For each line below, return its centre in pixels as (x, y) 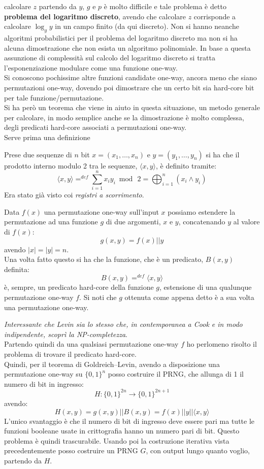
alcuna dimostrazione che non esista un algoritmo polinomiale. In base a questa (127, 47)
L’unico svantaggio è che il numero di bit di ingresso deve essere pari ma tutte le (129, 421)
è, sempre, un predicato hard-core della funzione (79, 287)
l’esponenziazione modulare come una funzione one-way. (91, 67)
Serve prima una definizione (47, 137)
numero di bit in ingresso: (44, 383)
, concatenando (202, 222)
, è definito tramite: (186, 165)
